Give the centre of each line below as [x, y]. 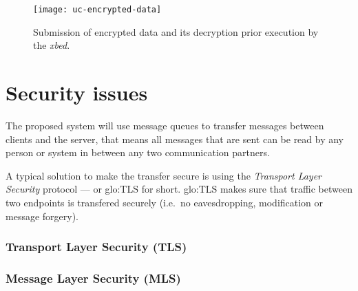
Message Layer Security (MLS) [93, 278]
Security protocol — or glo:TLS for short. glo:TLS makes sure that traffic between [179, 189]
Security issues [77, 93]
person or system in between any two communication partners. [138, 152]
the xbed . [52, 45]
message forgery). [42, 216]
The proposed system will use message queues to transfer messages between [165, 125]
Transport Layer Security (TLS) [96, 247]
